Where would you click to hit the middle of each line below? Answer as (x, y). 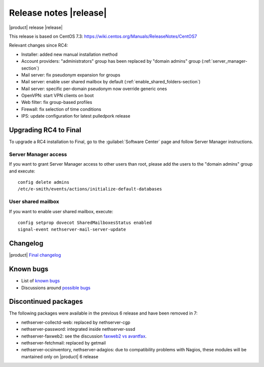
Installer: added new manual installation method (69, 54)
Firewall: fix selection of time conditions (61, 109)
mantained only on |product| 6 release (60, 356)
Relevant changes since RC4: (39, 45)
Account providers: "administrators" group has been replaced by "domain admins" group (111, 61)
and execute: (22, 171)
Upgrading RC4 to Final (45, 130)
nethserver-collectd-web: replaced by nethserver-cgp (76, 322)
